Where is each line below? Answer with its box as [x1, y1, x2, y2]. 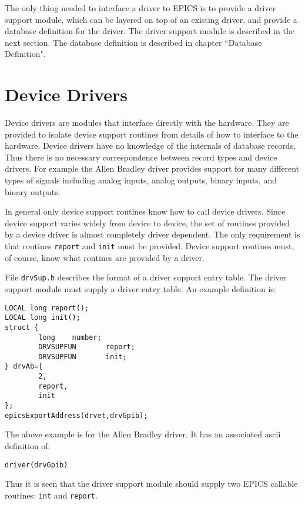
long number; [38, 333, 102, 342]
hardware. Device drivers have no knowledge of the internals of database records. [5, 139, 296, 152]
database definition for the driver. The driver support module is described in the [5, 25, 294, 37]
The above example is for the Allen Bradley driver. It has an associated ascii [5, 428, 281, 440]
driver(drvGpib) [5, 460, 68, 469]
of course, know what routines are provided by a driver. [5, 251, 205, 263]
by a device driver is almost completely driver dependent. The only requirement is [5, 228, 300, 240]
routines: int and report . [5, 489, 98, 501]
